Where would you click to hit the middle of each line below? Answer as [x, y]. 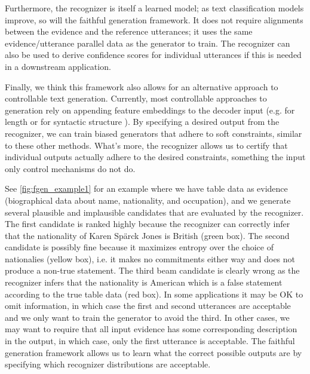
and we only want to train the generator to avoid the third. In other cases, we [147, 317]
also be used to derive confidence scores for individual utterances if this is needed [153, 55]
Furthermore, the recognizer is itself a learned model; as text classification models [154, 8]
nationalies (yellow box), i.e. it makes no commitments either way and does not [150, 258]
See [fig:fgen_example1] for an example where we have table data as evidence [146, 188]
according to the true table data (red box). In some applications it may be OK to [154, 294]
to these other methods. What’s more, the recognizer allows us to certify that [146, 145]
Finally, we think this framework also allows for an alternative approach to [142, 86]
